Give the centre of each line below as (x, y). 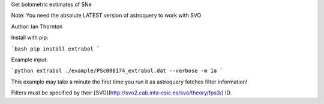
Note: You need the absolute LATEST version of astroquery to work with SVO (106, 16)
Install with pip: (30, 38)
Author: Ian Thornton (37, 26)
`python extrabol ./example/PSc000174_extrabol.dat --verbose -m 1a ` (117, 71)
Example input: (29, 60)
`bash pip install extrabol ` (55, 49)
